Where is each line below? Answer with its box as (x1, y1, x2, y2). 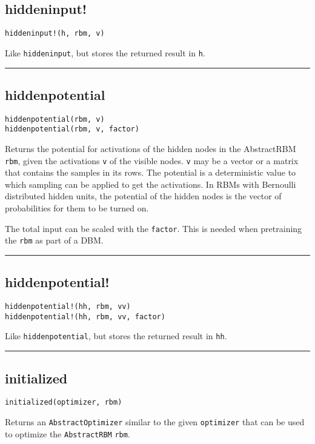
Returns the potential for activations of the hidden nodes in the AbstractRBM (5, 142, 296, 155)
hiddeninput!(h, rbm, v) (5, 29, 105, 38)
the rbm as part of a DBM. (5, 234, 104, 247)
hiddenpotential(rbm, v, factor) (5, 125, 139, 134)
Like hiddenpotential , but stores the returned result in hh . (5, 330, 227, 342)
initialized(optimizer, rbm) (5, 398, 122, 407)
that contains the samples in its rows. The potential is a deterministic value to (5, 166, 296, 179)
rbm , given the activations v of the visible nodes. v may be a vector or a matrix (5, 154, 299, 167)
